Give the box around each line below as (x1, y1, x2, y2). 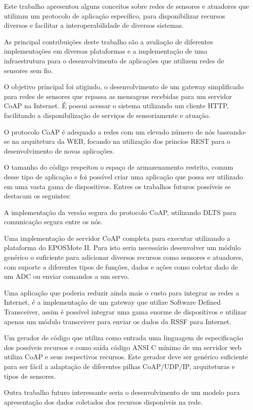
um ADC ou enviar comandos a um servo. (4, 271, 130, 281)
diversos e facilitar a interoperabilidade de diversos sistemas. (4, 20, 184, 30)
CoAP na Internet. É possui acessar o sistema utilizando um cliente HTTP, (4, 100, 229, 111)
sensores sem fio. (4, 65, 53, 75)
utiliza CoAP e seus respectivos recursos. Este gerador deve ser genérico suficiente (4, 351, 248, 362)
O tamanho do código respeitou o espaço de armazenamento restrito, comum (4, 162, 234, 172)
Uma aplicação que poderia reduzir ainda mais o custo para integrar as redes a (4, 287, 239, 297)
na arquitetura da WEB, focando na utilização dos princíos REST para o (12, 136, 231, 146)
